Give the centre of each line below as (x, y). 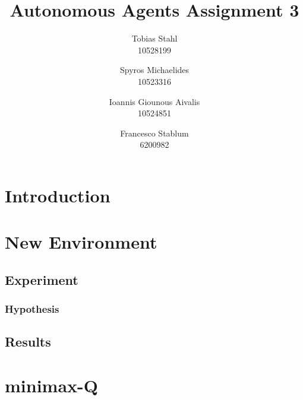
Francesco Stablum (154, 133)
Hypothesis (32, 309)
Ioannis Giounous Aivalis (154, 101)
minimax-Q (51, 385)
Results (28, 342)
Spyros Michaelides (154, 70)
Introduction (58, 195)
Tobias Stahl (154, 38)
